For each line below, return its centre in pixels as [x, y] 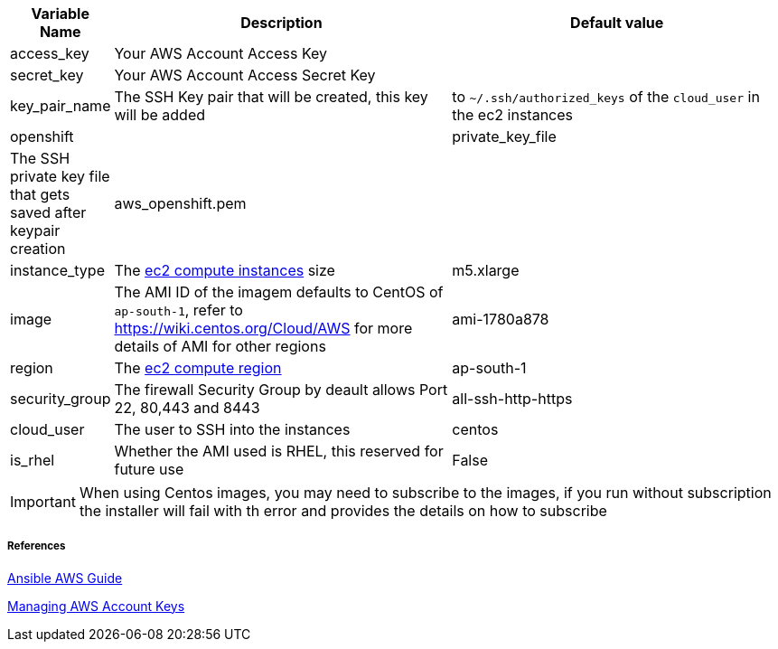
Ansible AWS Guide [65, 578]
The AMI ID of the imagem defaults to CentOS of [279, 292]
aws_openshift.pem [180, 203]
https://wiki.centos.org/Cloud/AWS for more [263, 328]
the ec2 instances [513, 115]
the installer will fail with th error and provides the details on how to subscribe [343, 511]
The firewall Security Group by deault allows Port [281, 390]
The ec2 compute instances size [225, 270]
